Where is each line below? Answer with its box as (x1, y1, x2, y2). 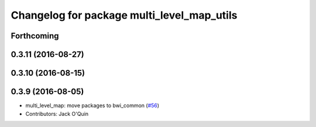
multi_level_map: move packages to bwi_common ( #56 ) (25, 102, 160, 109)
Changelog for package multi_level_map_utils (11, 9, 238, 22)
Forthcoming (11, 31, 59, 41)
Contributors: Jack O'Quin (25, 110, 89, 117)
